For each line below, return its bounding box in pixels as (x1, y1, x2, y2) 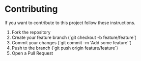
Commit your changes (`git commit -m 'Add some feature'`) (11, 39, 132, 45)
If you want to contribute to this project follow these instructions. (4, 20, 136, 26)
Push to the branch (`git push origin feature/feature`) (11, 45, 118, 51)
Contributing (4, 3, 58, 15)
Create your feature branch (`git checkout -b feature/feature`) (11, 34, 137, 40)
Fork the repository (11, 29, 51, 35)
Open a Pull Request (11, 50, 54, 56)
